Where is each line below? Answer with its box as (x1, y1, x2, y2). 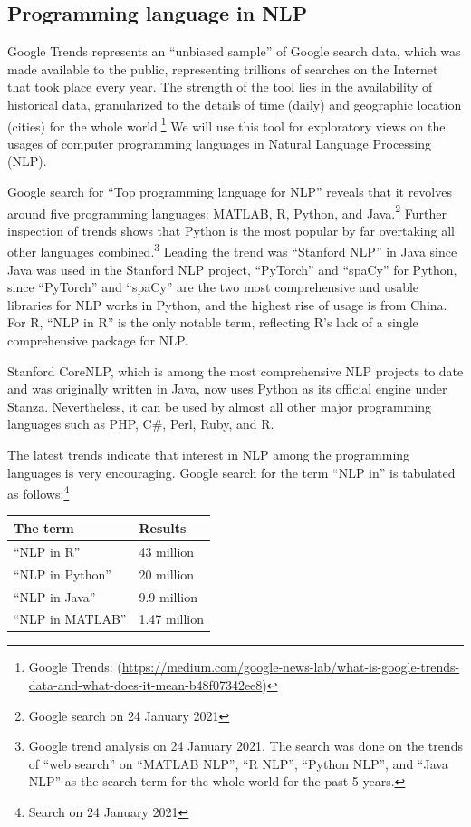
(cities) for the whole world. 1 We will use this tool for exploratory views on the (7, 113, 446, 135)
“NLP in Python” (14, 564, 111, 583)
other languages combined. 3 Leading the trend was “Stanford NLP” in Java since (7, 239, 457, 261)
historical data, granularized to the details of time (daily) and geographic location (7, 94, 462, 113)
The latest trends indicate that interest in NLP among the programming (7, 445, 410, 464)
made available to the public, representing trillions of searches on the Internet (7, 59, 438, 78)
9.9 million (139, 587, 198, 606)
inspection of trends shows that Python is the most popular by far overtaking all (7, 220, 455, 239)
